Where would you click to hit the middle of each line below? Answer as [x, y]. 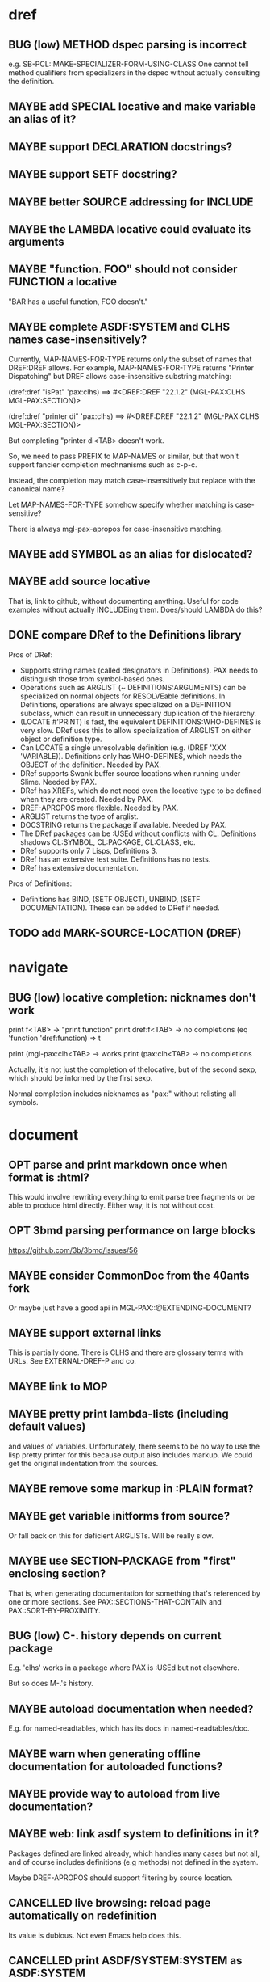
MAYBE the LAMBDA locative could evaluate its [130, 229]
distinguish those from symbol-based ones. [92, 679]
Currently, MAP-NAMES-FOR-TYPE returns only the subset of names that [130, 359]
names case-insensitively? [78, 340]
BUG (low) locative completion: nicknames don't [132, 997]
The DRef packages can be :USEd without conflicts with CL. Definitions [138, 833]
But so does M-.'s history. [51, 1684]
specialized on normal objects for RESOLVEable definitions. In [123, 696]
